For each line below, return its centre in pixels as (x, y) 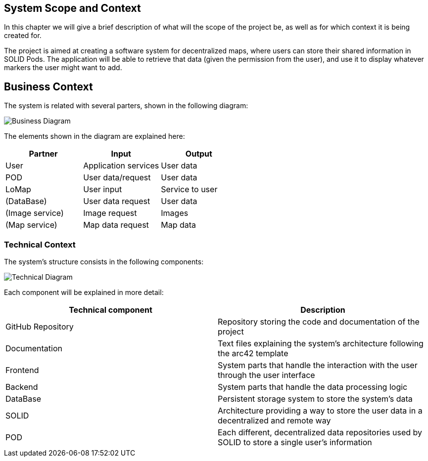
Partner (43, 154)
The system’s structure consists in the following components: (104, 262)
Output (199, 154)
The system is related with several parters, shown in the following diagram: (126, 106)
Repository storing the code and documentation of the (319, 322)
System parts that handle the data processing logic (313, 387)
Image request (110, 213)
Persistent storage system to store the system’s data (315, 399)
